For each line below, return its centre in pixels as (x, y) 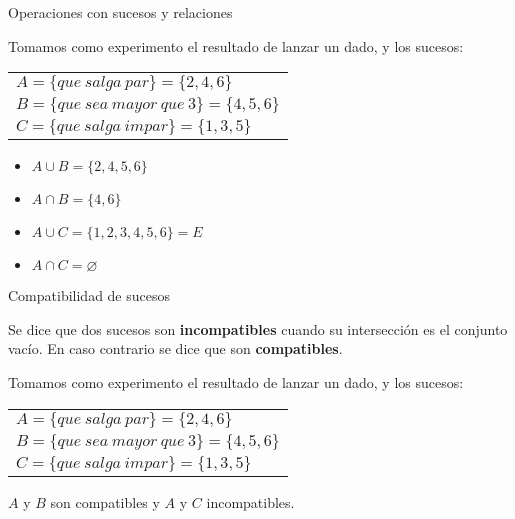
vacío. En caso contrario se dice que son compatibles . (175, 348)
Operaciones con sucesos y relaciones (120, 12)
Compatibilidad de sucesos (89, 295)
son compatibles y (105, 501)
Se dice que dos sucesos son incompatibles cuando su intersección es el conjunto (258, 328)
